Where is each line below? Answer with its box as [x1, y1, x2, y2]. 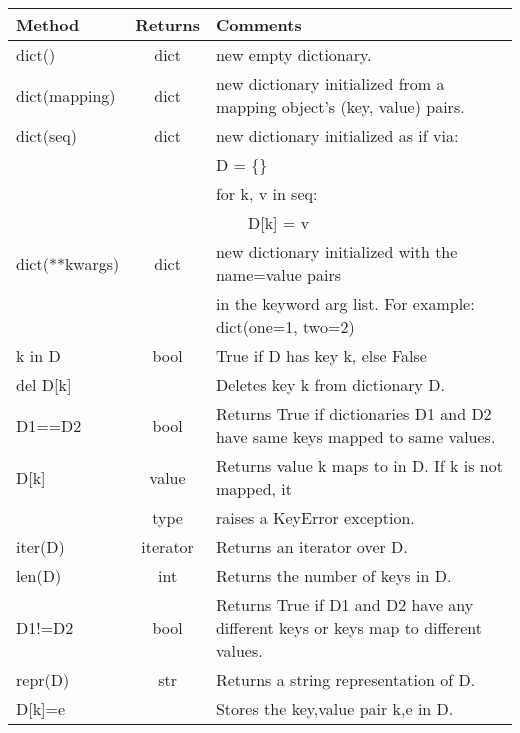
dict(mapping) [16, 83, 116, 107]
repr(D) [16, 668, 70, 691]
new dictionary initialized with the [215, 240, 458, 263]
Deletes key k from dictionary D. [215, 373, 446, 396]
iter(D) [16, 535, 65, 558]
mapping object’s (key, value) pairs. [215, 95, 465, 118]
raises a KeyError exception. [215, 506, 415, 529]
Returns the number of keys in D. [215, 564, 452, 587]
